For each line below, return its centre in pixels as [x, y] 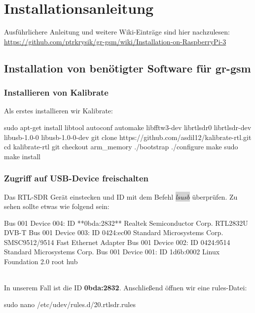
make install [22, 156]
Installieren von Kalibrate [56, 92]
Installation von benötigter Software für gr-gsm [127, 68]
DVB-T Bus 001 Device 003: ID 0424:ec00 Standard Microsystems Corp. [114, 232]
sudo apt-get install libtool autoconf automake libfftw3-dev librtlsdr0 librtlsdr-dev [128, 127]
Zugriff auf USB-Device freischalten [76, 178]
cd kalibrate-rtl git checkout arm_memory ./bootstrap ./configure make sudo [121, 147]
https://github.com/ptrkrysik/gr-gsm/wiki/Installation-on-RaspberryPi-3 [115, 41]
